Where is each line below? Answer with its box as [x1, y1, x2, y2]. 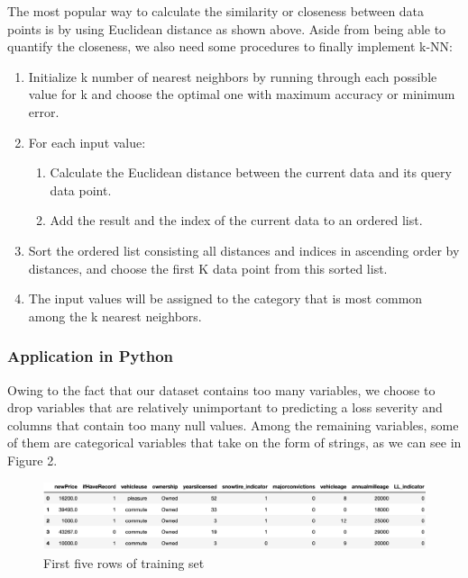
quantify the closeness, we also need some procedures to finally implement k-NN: [7, 37, 453, 56]
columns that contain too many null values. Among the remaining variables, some [7, 415, 459, 434]
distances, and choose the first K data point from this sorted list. [28, 258, 388, 277]
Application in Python [7, 345, 174, 367]
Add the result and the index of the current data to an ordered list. [50, 211, 423, 230]
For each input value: [28, 132, 146, 151]
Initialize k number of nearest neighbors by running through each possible [28, 67, 437, 86]
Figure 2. [7, 450, 58, 469]
